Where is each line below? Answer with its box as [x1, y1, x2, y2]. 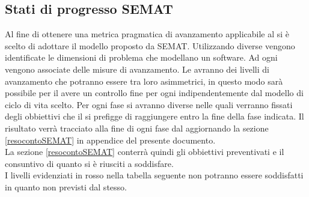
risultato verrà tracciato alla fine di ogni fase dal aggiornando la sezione [5, 121, 269, 134]
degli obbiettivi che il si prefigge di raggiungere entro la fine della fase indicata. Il [5, 110, 304, 123]
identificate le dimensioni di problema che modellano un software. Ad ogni [5, 51, 278, 64]
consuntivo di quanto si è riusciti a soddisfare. [5, 157, 174, 169]
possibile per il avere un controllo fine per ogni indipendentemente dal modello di [5, 86, 304, 99]
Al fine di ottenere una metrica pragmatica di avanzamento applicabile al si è [5, 28, 290, 40]
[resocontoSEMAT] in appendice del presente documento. [5, 133, 216, 146]
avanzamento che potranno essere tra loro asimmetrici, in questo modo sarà [5, 74, 283, 87]
